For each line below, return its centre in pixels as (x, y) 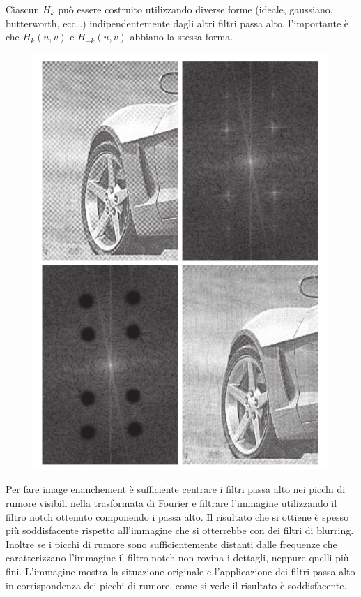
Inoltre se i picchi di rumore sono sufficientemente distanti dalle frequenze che (171, 544)
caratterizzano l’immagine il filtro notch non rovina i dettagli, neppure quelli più (177, 558)
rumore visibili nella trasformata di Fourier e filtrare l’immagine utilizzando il (171, 502)
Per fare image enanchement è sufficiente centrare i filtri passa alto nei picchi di (176, 489)
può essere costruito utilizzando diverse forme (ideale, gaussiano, (195, 9)
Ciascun (23, 9)
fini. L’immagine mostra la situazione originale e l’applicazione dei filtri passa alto (180, 571)
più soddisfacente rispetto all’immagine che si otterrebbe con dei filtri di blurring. (180, 530)
